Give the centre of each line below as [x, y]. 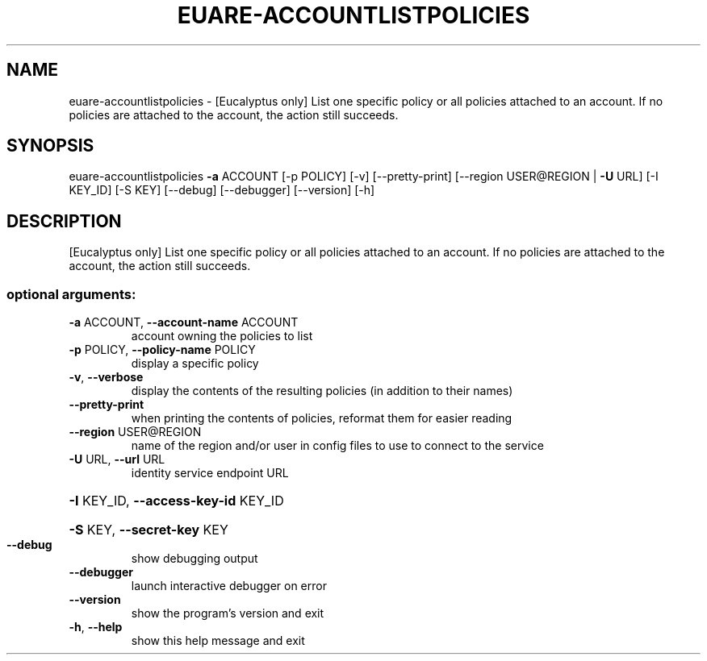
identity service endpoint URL [210, 473]
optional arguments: [71, 294]
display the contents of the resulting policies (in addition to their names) [322, 391]
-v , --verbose [106, 377]
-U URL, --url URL [117, 459]
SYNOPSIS [50, 146]
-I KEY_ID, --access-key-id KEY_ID [176, 501]
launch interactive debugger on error [229, 586]
